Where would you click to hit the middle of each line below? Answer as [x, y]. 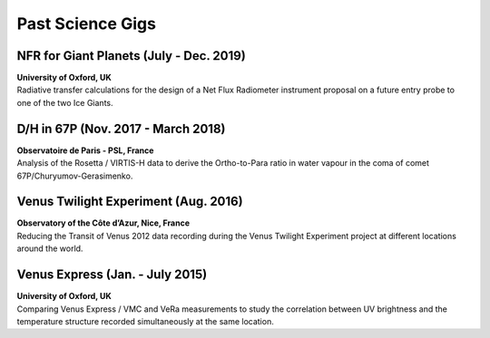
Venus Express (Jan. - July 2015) [112, 275]
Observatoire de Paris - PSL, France [85, 150]
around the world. [50, 248]
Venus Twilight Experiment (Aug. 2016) [130, 202]
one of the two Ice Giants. [65, 102]
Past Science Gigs [86, 24]
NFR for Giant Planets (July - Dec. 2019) [132, 56]
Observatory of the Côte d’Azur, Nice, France [103, 223]
